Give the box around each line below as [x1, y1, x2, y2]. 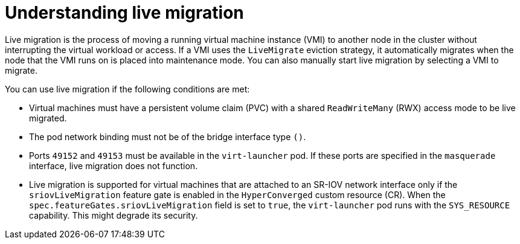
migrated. [29, 112, 67, 123]
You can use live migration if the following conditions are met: [5, 83, 250, 94]
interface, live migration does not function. [29, 160, 198, 171]
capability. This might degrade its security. [29, 210, 198, 220]
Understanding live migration [5, 2, 244, 23]
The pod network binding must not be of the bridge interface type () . [29, 131, 306, 142]
